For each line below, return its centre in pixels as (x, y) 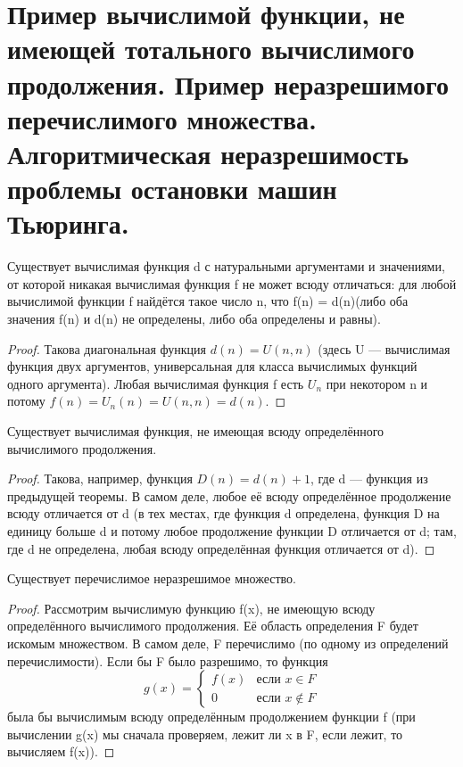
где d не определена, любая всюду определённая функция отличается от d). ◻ (221, 548)
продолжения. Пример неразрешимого (228, 83)
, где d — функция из (369, 478)
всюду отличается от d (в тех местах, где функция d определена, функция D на (223, 513)
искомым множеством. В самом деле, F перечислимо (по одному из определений (228, 643)
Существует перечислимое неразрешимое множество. (152, 578)
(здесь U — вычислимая (384, 348)
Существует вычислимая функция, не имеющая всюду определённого (196, 431)
